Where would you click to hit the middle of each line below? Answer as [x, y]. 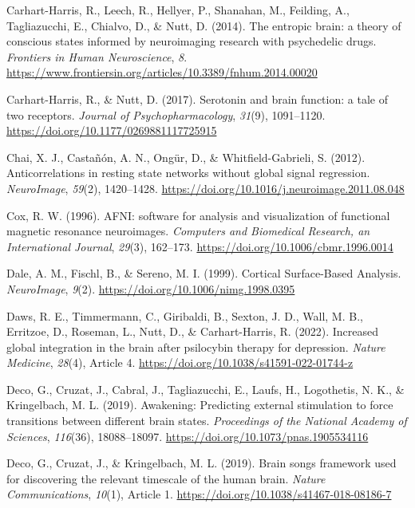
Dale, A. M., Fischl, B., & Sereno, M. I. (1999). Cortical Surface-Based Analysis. [204, 273]
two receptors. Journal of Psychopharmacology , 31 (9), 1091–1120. [166, 114]
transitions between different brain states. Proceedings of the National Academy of [207, 421]
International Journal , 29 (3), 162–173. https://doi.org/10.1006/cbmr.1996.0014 [200, 246]
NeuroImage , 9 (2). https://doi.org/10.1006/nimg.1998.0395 [151, 288]
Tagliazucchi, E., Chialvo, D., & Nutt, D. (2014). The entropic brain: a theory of [204, 25]
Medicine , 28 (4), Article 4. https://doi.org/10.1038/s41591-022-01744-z [180, 362]
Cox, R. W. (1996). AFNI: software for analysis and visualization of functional [198, 215]
